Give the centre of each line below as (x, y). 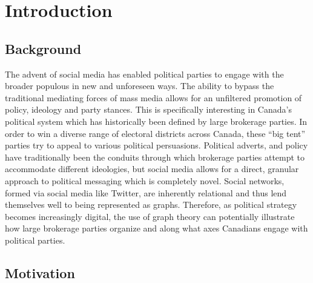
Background (43, 48)
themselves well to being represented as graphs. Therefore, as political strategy (151, 205)
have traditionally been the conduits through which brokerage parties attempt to (155, 157)
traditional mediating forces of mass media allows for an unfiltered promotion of (153, 97)
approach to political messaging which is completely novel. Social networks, (145, 180)
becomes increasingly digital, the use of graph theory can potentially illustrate (150, 216)
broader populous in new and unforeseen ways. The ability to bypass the (140, 86)
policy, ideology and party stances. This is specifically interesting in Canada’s (148, 109)
